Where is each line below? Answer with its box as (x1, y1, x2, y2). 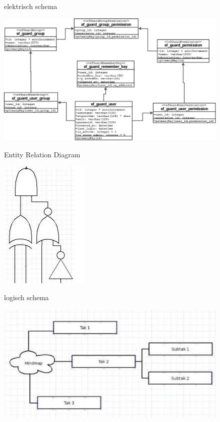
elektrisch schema (4, 1, 57, 11)
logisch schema (4, 292, 49, 303)
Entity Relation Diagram (4, 149, 80, 159)
